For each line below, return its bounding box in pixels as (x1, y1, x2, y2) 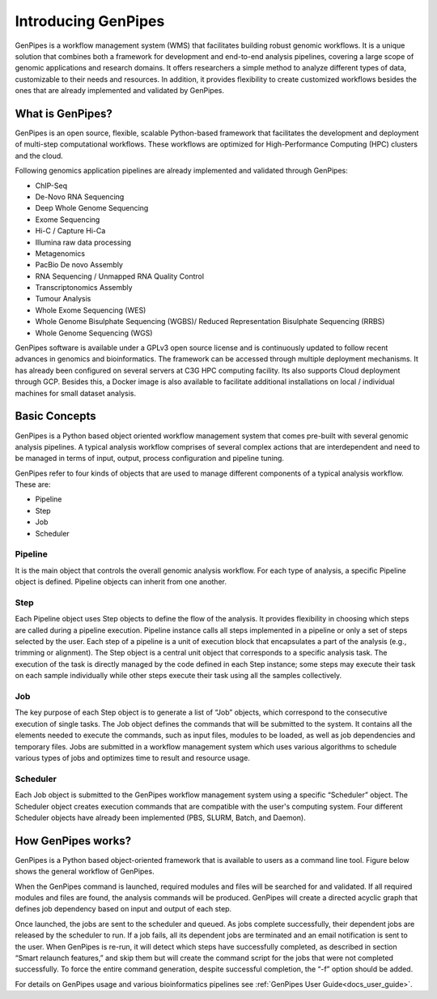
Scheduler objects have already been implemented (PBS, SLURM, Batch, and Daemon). (15, 813, 307, 822)
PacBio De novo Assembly (35, 260, 123, 270)
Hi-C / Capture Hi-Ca (35, 226, 106, 236)
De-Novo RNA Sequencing (35, 191, 125, 202)
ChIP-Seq (35, 181, 68, 190)
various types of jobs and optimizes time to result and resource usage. (15, 753, 251, 762)
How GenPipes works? (15, 834, 132, 847)
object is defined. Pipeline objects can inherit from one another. (15, 577, 227, 587)
